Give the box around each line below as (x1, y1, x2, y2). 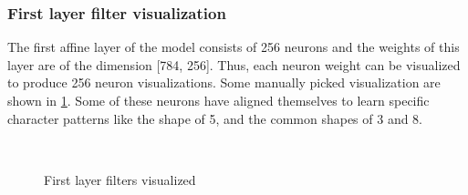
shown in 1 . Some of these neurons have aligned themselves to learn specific (7, 91, 430, 109)
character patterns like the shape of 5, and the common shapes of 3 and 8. (7, 108, 423, 128)
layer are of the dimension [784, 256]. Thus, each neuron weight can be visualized (7, 55, 461, 74)
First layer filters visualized (44, 169, 196, 189)
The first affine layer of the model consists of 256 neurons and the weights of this (7, 37, 460, 56)
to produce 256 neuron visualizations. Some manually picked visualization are (7, 73, 441, 92)
